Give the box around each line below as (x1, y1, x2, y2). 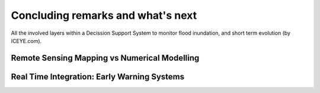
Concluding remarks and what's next (11, 9, 197, 22)
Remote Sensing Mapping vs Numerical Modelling (11, 53, 200, 63)
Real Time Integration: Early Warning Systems (11, 71, 185, 82)
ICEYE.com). (11, 37, 42, 44)
